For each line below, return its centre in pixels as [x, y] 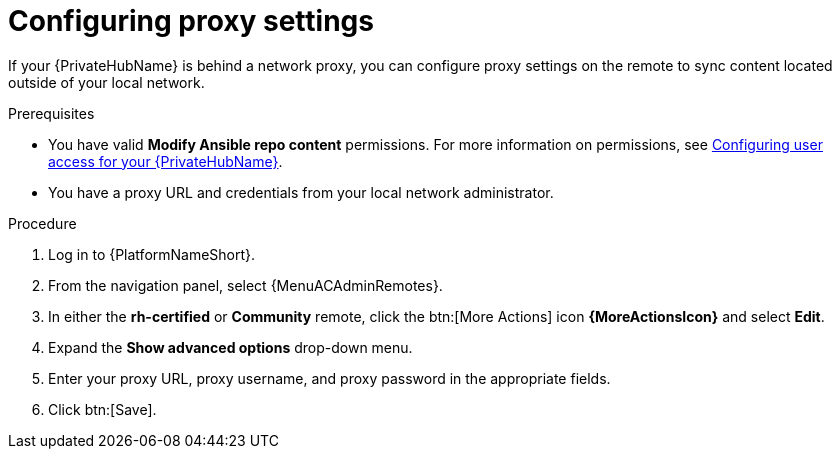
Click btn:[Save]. [102, 409]
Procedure [42, 223]
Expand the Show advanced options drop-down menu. [230, 347]
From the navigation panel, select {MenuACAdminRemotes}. [245, 285]
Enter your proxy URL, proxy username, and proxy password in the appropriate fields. [329, 378]
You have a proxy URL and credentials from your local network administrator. [301, 192]
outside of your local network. [106, 82]
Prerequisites [51, 113]
